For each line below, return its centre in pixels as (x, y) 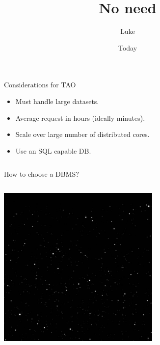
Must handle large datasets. (57, 101)
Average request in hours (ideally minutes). (80, 118)
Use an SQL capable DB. (53, 150)
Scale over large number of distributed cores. (82, 134)
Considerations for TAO (40, 85)
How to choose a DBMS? (41, 174)
